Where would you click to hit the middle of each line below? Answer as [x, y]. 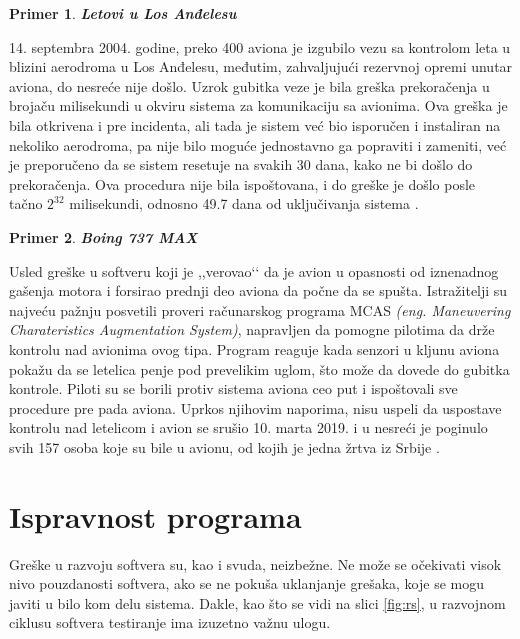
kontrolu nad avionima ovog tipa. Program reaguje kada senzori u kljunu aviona [254, 348]
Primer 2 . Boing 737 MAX [103, 236]
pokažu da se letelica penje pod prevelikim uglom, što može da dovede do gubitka [259, 368]
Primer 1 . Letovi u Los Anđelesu [123, 13]
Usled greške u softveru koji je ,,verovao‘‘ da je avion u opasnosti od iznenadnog [254, 270]
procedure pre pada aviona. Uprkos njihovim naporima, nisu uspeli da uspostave [255, 407]
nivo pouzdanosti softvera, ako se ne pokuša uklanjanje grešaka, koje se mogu [246, 583]
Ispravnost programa [155, 515]
